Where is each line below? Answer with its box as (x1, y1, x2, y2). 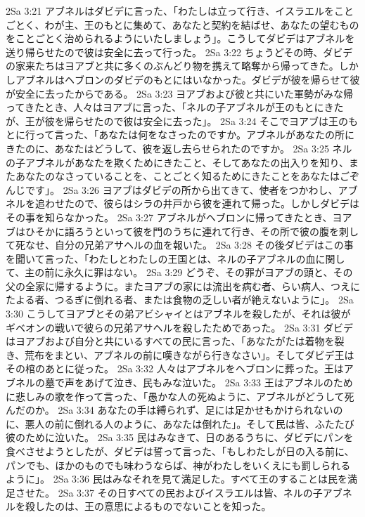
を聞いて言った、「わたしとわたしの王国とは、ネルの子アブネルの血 (6, 251, 316, 266)
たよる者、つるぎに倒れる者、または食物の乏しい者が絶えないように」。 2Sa (6, 292, 354, 307)
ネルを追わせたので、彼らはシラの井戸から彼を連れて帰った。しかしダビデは (6, 196, 360, 211)
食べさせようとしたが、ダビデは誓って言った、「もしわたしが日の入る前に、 (6, 444, 354, 458)
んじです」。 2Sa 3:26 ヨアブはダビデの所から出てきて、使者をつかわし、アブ (6, 182, 358, 197)
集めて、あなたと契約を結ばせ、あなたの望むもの (133, 17, 359, 32)
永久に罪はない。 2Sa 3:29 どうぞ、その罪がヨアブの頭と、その (64, 265, 353, 280)
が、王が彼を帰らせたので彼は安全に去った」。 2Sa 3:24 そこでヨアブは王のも (6, 113, 359, 128)
